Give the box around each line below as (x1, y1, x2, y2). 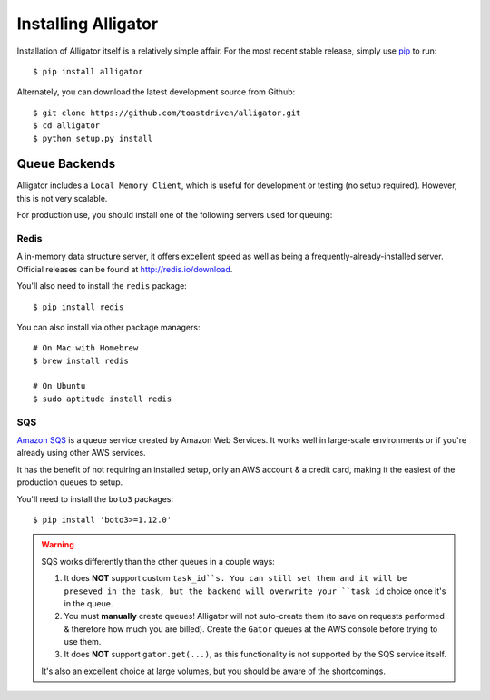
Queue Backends (16, 156, 116, 172)
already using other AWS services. (16, 448, 146, 458)
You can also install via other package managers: (16, 321, 201, 332)
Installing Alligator (16, 14, 159, 34)
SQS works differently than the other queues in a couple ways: (41, 556, 276, 567)
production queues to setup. (16, 477, 122, 488)
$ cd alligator (33, 121, 101, 131)
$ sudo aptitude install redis (33, 393, 172, 404)
